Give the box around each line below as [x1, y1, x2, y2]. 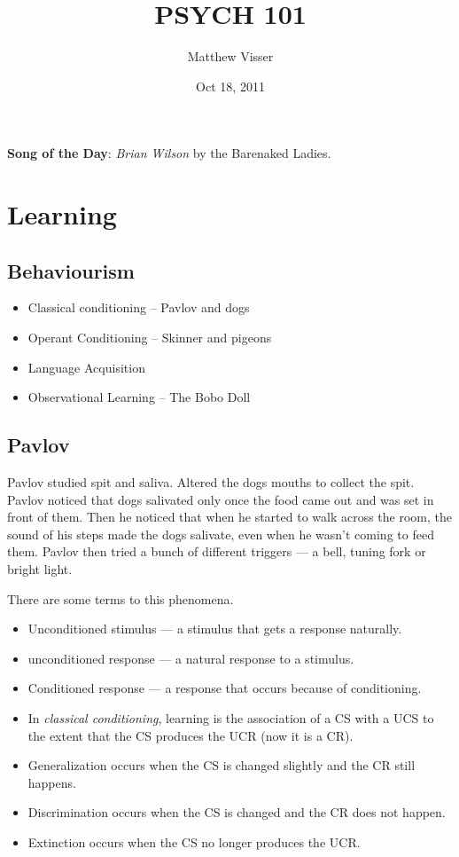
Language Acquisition [27, 358, 145, 376]
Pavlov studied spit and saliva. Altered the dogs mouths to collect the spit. [7, 473, 415, 491]
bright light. [7, 560, 73, 578]
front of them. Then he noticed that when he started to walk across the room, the [7, 507, 453, 526]
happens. [27, 773, 76, 791]
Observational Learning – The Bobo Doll [27, 388, 251, 406]
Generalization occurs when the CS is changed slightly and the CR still [27, 756, 416, 774]
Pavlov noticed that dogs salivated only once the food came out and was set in [7, 490, 434, 508]
